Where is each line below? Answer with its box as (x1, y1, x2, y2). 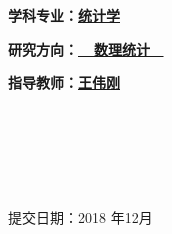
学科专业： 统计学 (8, 5, 120, 25)
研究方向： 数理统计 (8, 38, 151, 59)
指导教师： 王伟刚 (8, 72, 120, 93)
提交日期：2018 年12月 (8, 206, 153, 227)
